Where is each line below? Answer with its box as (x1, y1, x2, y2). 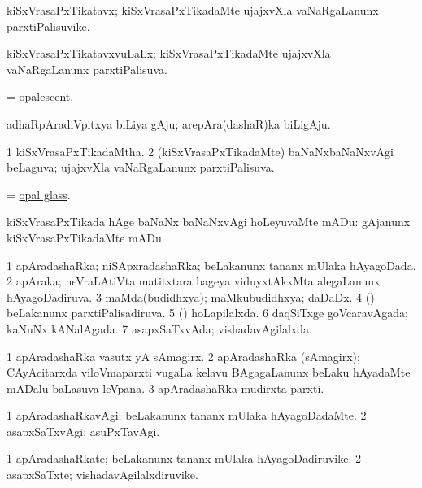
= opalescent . (7, 88, 74, 105)
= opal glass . (7, 185, 71, 203)
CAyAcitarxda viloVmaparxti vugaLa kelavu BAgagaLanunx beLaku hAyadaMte (7, 364, 411, 381)
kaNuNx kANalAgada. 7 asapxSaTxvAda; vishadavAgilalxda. (7, 320, 312, 337)
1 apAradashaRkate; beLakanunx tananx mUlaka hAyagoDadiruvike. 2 (7, 450, 361, 467)
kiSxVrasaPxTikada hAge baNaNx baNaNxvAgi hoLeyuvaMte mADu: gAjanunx (7, 213, 411, 230)
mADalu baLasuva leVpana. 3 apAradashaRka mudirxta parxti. (7, 379, 324, 396)
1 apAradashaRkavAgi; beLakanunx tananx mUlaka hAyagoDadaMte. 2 (7, 407, 367, 424)
